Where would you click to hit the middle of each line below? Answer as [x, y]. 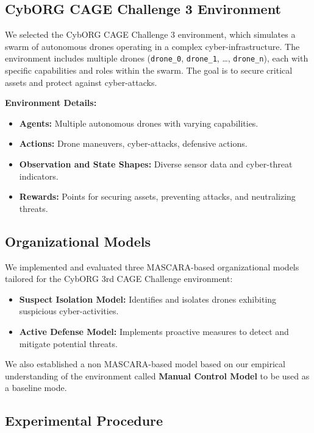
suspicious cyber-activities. [69, 311]
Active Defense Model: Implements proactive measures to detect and [154, 331]
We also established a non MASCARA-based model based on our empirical [145, 364]
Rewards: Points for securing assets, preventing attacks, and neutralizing [157, 196]
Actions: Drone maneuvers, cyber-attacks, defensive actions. [133, 143]
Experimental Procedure [84, 421]
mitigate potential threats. [68, 343]
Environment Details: [51, 103]
